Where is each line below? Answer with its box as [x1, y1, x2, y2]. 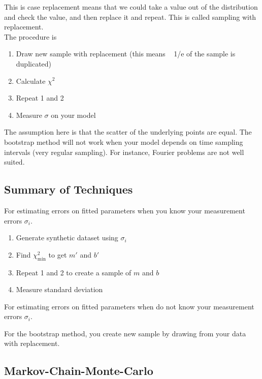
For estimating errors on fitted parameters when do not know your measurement [4, 301, 254, 311]
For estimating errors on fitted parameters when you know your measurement [4, 205, 245, 215]
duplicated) [16, 58, 52, 69]
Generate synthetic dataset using [16, 232, 118, 243]
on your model [51, 109, 96, 120]
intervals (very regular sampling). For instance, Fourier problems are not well [4, 146, 244, 157]
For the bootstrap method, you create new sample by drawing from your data [4, 328, 246, 338]
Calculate [16, 75, 46, 86]
